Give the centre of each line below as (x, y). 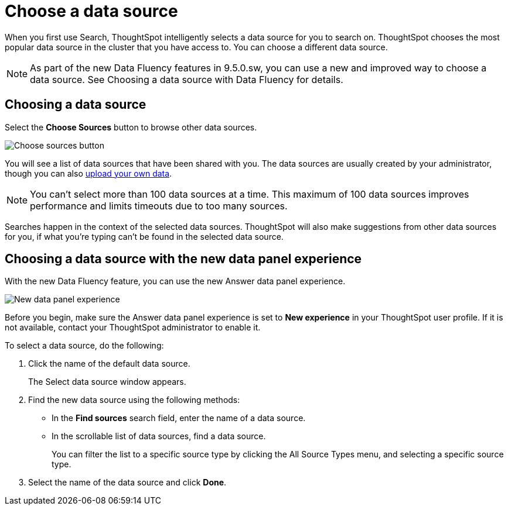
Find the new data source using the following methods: (134, 400)
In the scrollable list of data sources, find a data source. (159, 436)
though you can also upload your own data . (88, 173)
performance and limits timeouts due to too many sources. (159, 206)
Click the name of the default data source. (109, 364)
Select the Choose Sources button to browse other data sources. (131, 127)
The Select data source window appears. (107, 382)
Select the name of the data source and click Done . (127, 483)
